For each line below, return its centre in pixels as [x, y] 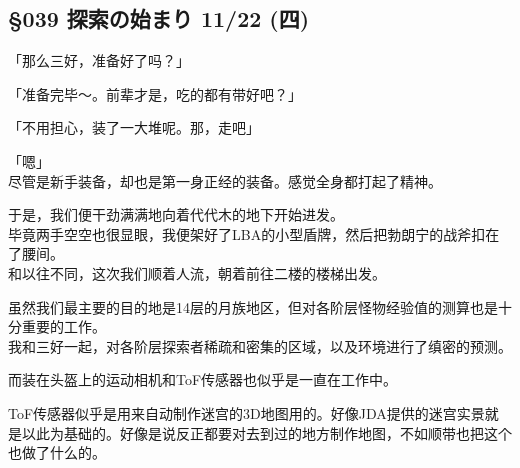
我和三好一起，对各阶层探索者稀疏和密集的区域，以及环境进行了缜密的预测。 [260, 345]
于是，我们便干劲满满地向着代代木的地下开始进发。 [176, 214]
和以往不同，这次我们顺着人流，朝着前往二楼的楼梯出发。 [197, 272]
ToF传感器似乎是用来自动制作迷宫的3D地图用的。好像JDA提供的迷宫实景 [246, 412]
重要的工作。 [63, 326]
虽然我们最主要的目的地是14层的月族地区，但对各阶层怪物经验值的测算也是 [253, 306]
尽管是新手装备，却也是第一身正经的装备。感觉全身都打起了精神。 [225, 180]
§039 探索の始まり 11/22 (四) [159, 18]
